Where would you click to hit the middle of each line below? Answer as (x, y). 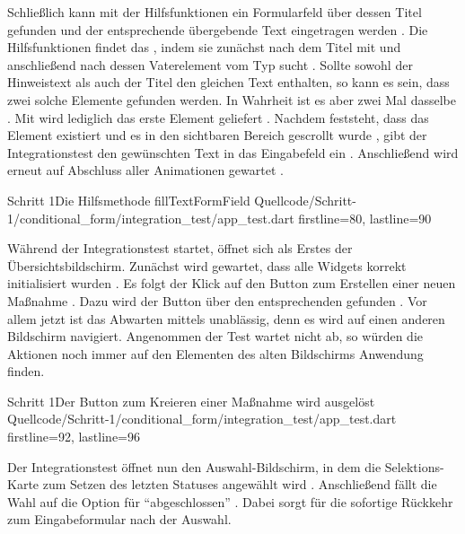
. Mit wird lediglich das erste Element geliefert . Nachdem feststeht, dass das (218, 117)
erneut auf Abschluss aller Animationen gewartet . (145, 170)
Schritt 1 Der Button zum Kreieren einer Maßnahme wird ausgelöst (191, 401)
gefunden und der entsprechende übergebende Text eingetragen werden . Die (218, 29)
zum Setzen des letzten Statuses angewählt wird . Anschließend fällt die (240, 484)
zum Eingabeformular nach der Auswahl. (119, 519)
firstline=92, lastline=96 (74, 437)
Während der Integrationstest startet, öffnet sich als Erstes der (180, 248)
